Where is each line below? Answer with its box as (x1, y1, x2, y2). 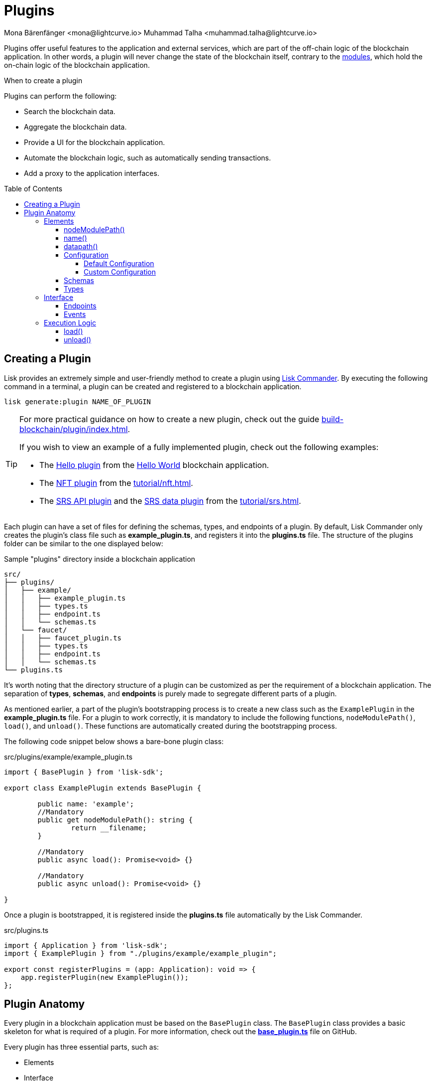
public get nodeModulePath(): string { (37, 815, 193, 824)
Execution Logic (44, 318, 97, 327)
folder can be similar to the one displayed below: (4, 539, 163, 548)
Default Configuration (84, 259, 154, 268)
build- (321, 414, 344, 424)
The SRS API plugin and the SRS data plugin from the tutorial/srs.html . (39, 495, 301, 506)
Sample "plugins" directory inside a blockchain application (4, 554, 196, 563)
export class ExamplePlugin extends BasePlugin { (4, 783, 202, 792)
